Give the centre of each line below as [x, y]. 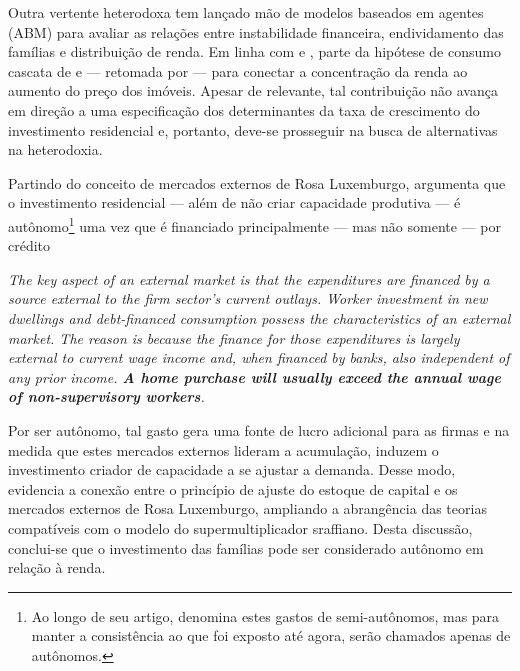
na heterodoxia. [55, 149]
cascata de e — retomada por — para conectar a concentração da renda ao [238, 70]
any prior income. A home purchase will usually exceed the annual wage [254, 376]
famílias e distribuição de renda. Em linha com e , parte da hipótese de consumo [254, 51]
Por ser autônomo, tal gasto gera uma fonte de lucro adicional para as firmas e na [259, 429]
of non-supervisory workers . [106, 396]
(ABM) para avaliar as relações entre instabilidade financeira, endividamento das [256, 31]
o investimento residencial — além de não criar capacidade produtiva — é [234, 202]
